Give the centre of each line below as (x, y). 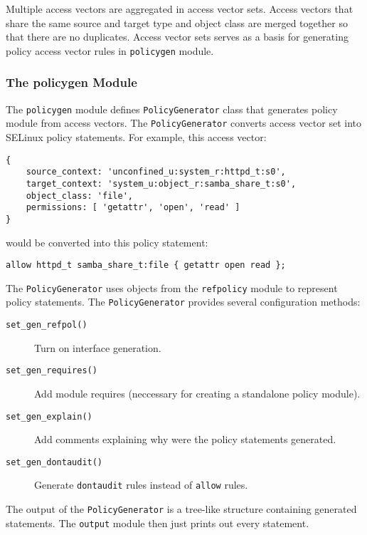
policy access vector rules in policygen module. (110, 50)
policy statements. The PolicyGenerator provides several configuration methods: (183, 302)
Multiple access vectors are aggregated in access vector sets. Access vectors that (180, 9)
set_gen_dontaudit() (54, 462)
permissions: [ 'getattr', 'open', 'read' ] (133, 208)
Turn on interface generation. (98, 347)
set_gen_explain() (49, 416)
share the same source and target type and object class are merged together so (177, 22)
